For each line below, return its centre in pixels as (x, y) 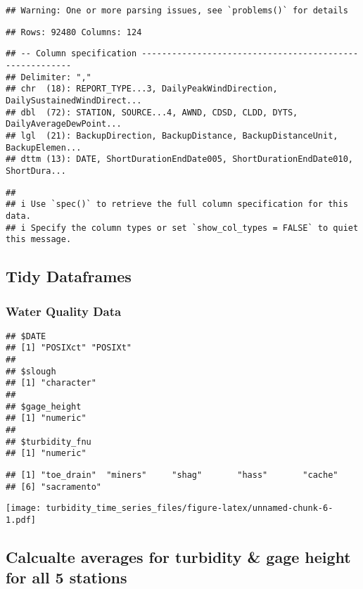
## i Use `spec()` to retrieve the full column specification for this (177, 204)
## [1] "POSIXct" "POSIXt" (69, 348)
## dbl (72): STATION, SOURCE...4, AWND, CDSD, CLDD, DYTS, (152, 112)
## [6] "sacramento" (54, 487)
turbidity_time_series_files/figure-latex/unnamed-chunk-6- (190, 508)
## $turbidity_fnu (49, 442)
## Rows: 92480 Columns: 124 (74, 32)
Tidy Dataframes (69, 276)
